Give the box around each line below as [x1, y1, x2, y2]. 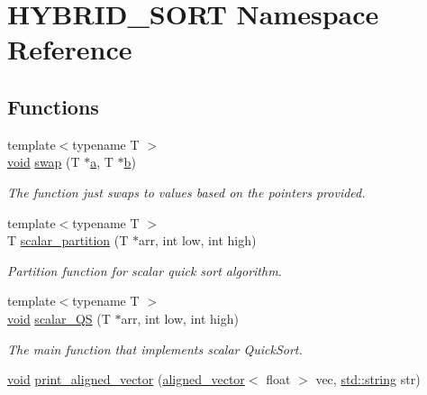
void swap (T [7, 152, 80, 171]
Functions [7, 92, 99, 120]
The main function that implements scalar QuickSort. [7, 339, 303, 358]
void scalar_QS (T [7, 308, 111, 327]
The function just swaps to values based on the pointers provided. [7, 182, 366, 201]
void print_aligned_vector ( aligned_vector [7, 370, 245, 389]
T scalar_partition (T [7, 231, 129, 250]
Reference [7, 31, 132, 68]
